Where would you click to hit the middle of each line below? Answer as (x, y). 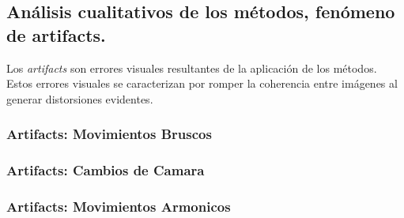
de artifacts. (56, 34)
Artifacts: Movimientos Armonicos (119, 206)
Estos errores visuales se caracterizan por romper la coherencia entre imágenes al (202, 83)
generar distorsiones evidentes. (80, 98)
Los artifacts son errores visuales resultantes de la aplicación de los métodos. (192, 68)
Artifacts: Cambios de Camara (106, 170)
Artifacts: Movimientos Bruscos (109, 134)
